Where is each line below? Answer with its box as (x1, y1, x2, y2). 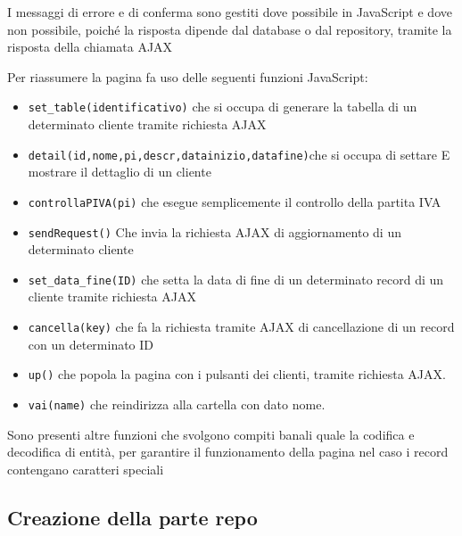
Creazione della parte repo (7, 503, 258, 531)
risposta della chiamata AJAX (7, 37, 173, 56)
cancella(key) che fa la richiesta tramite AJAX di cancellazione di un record (28, 317, 455, 336)
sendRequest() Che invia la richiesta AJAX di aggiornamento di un (28, 222, 401, 241)
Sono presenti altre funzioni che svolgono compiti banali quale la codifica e (7, 425, 415, 443)
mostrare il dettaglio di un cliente (28, 162, 211, 181)
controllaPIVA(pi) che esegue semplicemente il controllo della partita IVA (28, 192, 441, 210)
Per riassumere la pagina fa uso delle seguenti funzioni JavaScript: (7, 67, 368, 86)
